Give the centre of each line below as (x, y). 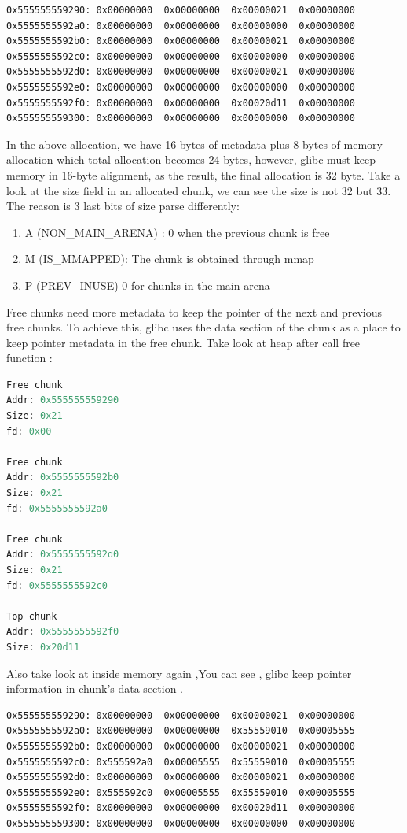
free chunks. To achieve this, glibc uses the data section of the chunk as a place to (203, 327)
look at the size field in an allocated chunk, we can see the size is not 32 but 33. (199, 190)
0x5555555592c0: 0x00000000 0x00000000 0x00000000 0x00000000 (181, 56)
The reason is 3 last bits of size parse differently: (123, 206)
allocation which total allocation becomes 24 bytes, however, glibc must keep (191, 159)
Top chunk (32, 616)
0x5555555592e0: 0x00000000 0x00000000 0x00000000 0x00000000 (181, 87)
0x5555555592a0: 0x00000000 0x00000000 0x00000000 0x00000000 (181, 26)
